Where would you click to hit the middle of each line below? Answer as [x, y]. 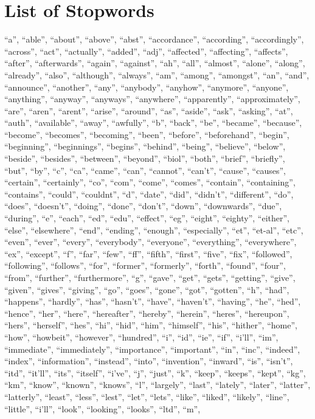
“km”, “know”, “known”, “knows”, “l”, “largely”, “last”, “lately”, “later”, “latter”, [157, 385]
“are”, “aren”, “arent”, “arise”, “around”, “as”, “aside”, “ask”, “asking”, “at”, [149, 110]
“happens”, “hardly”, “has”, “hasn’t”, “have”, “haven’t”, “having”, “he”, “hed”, [153, 301]
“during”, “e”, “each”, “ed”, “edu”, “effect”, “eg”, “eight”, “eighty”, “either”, [147, 218]
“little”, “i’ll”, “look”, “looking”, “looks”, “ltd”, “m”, [102, 408]
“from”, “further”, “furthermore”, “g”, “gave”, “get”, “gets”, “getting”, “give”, [150, 277]
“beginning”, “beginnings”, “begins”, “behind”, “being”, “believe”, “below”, [145, 146]
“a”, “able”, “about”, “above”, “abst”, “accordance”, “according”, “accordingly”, [154, 39]
